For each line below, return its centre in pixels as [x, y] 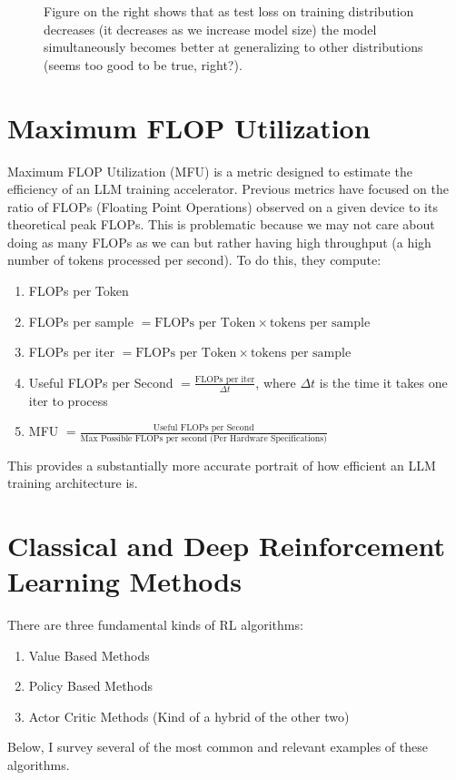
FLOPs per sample [81, 321]
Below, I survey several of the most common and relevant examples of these [218, 747]
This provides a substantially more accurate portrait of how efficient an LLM [222, 465]
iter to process [68, 400]
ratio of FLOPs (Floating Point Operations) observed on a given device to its [223, 206]
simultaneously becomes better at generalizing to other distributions [233, 47]
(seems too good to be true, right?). [143, 64]
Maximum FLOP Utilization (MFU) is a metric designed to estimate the [210, 171]
